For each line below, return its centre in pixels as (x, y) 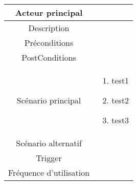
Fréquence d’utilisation (49, 173)
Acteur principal (49, 13)
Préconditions (49, 43)
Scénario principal (49, 100)
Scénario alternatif (49, 143)
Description (49, 28)
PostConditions (49, 58)
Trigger (49, 158)
